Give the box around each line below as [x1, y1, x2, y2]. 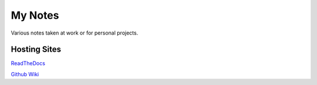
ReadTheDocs [11, 60, 45, 67]
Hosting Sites [11, 45, 62, 55]
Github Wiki [11, 70, 39, 77]
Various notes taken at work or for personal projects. [11, 29, 139, 36]
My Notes [11, 9, 59, 22]
